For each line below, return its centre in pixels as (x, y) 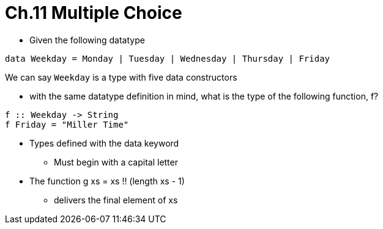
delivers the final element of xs (116, 200)
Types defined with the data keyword (104, 143)
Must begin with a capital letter (116, 162)
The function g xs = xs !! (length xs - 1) (107, 181)
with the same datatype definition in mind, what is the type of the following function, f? (204, 96)
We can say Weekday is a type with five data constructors (121, 77)
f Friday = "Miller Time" (67, 124)
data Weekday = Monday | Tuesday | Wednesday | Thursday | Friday (168, 58)
